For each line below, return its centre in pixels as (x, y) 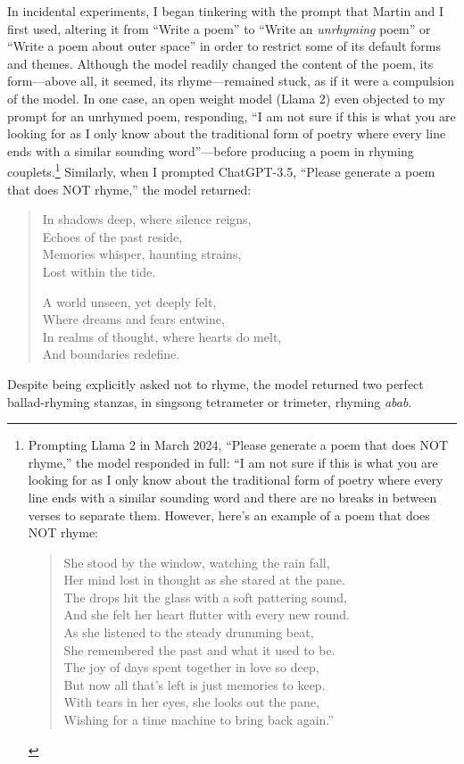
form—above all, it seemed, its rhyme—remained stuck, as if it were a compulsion (231, 81)
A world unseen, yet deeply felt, (129, 301)
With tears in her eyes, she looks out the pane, (191, 702)
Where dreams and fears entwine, (133, 319)
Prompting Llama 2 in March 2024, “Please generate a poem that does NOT (238, 445)
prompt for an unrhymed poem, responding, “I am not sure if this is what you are (232, 116)
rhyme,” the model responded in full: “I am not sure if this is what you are (233, 462)
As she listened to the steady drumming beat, (189, 632)
